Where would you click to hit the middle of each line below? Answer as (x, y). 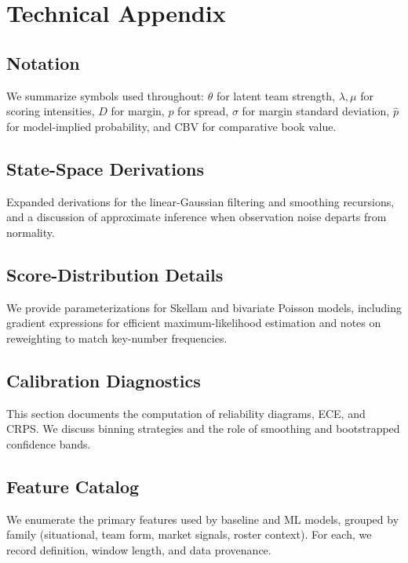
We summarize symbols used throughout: (105, 95)
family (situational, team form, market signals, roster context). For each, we (189, 534)
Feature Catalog (73, 486)
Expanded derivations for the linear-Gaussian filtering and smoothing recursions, (200, 201)
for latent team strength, (275, 95)
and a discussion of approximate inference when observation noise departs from (197, 217)
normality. (31, 232)
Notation (43, 62)
